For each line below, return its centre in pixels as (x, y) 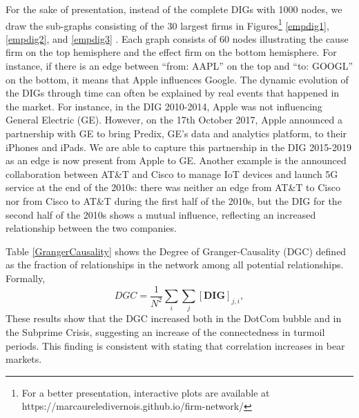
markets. (24, 359)
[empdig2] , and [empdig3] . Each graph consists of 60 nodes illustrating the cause (177, 38)
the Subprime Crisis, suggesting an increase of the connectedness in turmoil (165, 331)
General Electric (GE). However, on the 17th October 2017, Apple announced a (174, 120)
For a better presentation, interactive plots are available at (146, 392)
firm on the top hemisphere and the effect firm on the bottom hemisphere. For (171, 52)
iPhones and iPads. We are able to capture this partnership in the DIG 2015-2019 (178, 147)
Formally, (26, 278)
